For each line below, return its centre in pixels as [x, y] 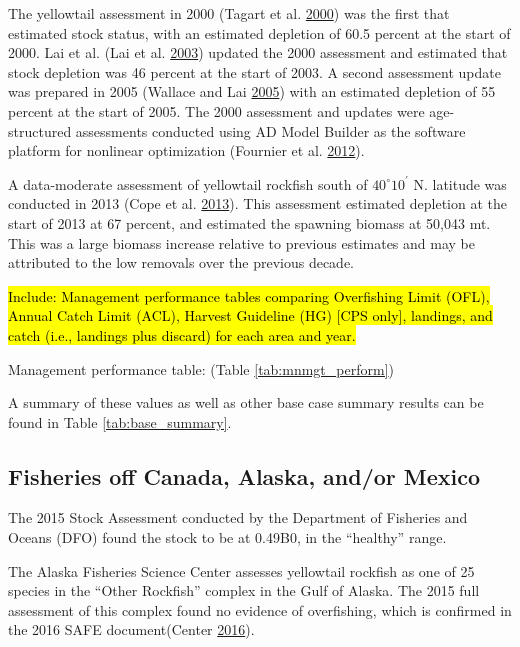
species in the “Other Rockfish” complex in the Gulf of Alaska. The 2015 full [244, 590]
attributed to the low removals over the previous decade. [181, 262]
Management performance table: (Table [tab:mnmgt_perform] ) [201, 368]
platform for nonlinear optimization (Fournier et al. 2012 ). [186, 150]
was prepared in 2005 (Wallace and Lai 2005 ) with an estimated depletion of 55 [252, 91]
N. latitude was [460, 183]
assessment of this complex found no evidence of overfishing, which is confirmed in [260, 609]
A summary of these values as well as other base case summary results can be [246, 402]
